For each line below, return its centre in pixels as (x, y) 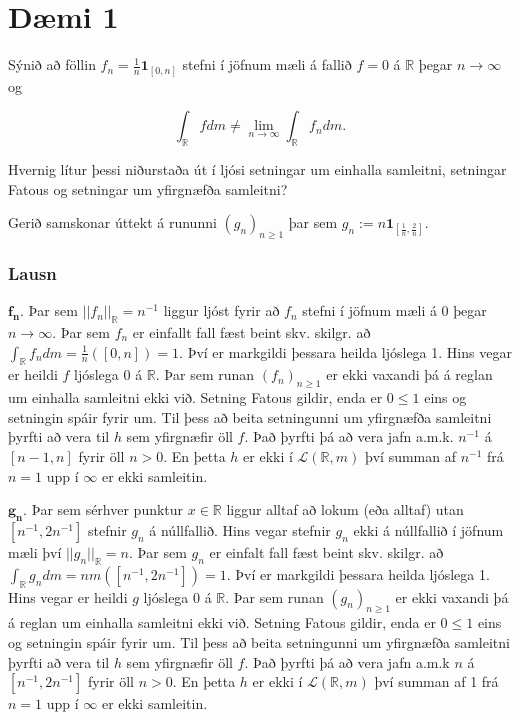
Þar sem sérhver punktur (107, 509)
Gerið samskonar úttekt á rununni (112, 222)
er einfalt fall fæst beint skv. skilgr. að (326, 551)
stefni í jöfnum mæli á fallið (267, 64)
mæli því (35, 551)
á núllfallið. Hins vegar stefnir (240, 529)
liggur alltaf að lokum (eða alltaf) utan (345, 509)
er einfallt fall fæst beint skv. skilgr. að (251, 332)
